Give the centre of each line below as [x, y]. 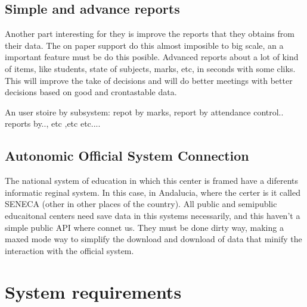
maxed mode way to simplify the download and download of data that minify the [153, 239]
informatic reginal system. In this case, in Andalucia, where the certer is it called [153, 192]
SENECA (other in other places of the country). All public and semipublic [141, 204]
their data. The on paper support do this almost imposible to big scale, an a [144, 45]
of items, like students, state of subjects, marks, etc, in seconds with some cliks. [150, 68]
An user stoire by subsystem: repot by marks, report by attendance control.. [144, 112]
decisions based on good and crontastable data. [91, 92]
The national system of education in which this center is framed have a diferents [152, 181]
